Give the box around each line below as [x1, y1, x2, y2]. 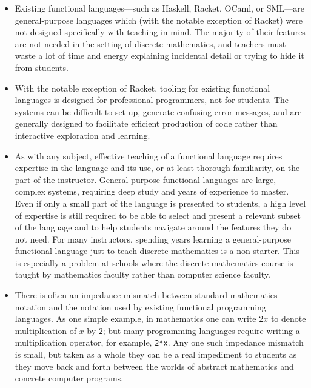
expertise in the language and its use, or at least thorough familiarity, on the [15, 161, 300, 174]
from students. [15, 61, 69, 73]
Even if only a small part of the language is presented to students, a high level [15, 196, 306, 209]
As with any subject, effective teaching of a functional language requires [15, 149, 283, 162]
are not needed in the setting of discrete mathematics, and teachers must [15, 37, 286, 50]
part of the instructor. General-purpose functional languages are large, [15, 173, 276, 186]
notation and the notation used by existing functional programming [15, 300, 266, 313]
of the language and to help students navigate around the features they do [15, 221, 292, 233]
